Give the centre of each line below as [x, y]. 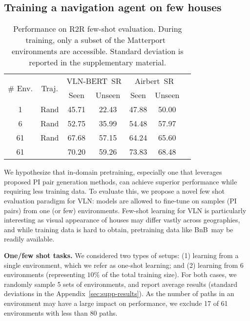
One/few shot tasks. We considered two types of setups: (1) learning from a [121, 255]
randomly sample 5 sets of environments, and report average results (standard [121, 284]
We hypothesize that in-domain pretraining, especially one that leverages [113, 172]
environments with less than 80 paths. [61, 312]
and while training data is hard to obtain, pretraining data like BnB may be [119, 229]
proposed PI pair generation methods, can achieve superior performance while [121, 181]
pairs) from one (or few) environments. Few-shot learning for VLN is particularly [125, 210]
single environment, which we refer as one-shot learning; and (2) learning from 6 [124, 265]
